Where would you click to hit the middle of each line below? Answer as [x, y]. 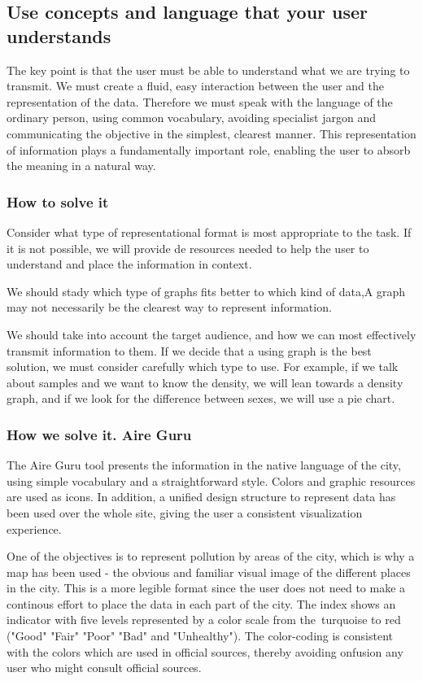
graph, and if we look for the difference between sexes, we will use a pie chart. [201, 398]
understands [59, 35]
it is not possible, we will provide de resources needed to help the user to [188, 248]
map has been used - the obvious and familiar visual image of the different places [209, 572]
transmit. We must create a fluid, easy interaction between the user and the [195, 86]
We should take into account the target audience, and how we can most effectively [211, 334]
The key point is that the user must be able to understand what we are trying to [208, 70]
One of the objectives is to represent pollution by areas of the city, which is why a [211, 556]
